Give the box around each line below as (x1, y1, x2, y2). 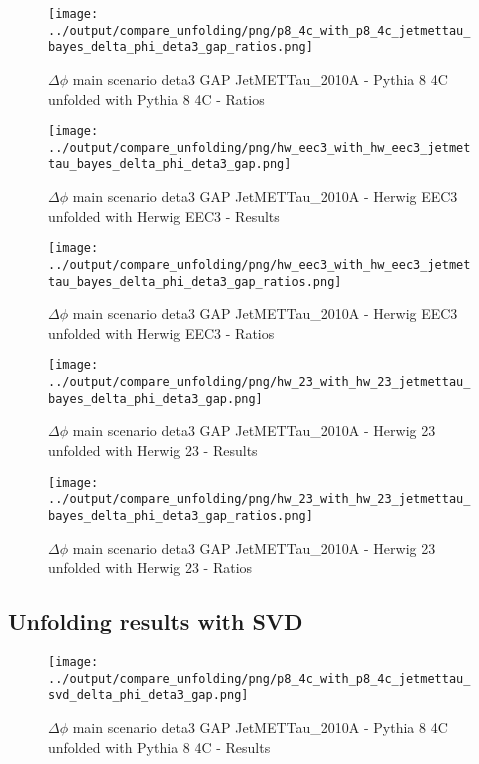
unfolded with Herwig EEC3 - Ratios (48, 322, 275, 343)
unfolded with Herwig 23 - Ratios (48, 557, 253, 578)
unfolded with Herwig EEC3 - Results (48, 205, 280, 226)
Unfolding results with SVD (8, 606, 303, 637)
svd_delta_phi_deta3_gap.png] (48, 688, 249, 703)
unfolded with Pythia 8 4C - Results (48, 736, 271, 757)
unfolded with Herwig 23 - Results (48, 440, 258, 461)
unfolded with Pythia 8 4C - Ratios (48, 88, 265, 109)
